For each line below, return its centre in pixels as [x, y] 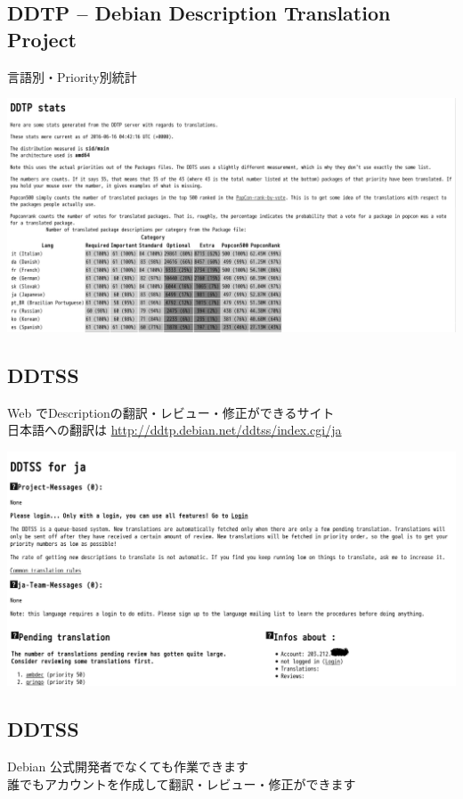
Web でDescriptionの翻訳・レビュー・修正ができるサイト [171, 412]
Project [42, 39]
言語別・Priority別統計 [72, 76]
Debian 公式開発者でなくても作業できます [128, 766]
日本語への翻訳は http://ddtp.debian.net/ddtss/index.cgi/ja [175, 430]
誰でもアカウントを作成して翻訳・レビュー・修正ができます [182, 783]
